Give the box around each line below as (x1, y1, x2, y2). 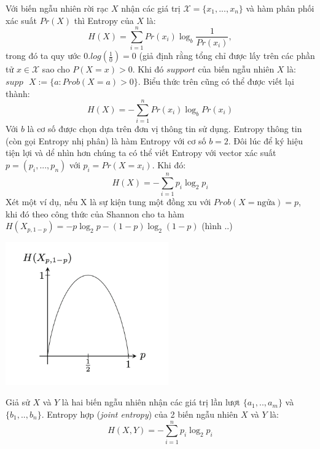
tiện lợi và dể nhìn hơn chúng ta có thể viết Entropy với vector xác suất (6, 146, 276, 159)
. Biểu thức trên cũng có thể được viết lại (138, 74, 294, 87)
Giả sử (6, 396, 30, 408)
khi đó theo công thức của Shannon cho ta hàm (6, 207, 184, 220)
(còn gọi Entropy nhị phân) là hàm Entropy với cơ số (6, 134, 206, 147)
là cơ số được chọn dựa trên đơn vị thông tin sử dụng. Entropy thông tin (27, 122, 302, 135)
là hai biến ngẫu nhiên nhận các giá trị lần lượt (61, 396, 241, 408)
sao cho (42, 63, 70, 76)
